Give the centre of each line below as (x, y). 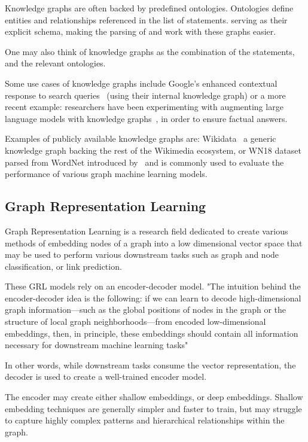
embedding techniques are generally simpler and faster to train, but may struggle (153, 408)
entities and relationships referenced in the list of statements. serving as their (146, 19)
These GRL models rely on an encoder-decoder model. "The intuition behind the (153, 286)
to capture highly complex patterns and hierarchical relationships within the (145, 420)
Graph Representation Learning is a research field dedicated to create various (147, 231)
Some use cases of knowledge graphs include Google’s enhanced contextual (141, 83)
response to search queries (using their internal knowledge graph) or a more (145, 95)
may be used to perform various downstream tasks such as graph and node (142, 254)
